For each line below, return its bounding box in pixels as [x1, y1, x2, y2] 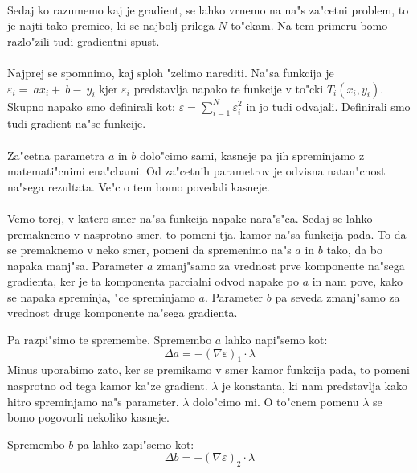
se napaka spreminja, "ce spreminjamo [7, 288, 195, 305]
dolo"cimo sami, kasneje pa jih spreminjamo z [139, 146, 365, 163]
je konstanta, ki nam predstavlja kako [222, 377, 407, 394]
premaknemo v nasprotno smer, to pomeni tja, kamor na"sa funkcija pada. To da [7, 225, 407, 242]
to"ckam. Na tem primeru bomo [231, 17, 388, 34]
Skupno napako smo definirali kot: [7, 97, 175, 114]
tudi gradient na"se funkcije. [7, 115, 146, 132]
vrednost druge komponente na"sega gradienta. [7, 304, 238, 321]
